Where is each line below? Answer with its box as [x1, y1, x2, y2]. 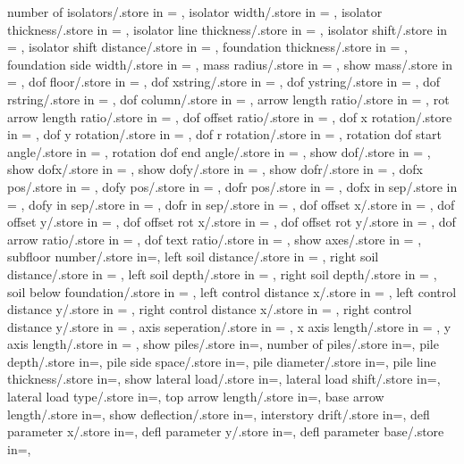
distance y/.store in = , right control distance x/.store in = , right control [7, 300, 412, 319]
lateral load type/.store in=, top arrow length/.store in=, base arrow [7, 387, 384, 406]
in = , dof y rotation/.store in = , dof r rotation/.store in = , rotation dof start [7, 125, 442, 144]
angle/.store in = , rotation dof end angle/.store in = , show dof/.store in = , [7, 142, 431, 161]
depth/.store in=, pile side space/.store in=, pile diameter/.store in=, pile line [7, 352, 436, 370]
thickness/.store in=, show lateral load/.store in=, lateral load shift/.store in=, [7, 369, 441, 388]
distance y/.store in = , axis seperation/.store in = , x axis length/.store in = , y [7, 317, 451, 336]
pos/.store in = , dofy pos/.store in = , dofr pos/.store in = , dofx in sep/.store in [7, 177, 458, 195]
